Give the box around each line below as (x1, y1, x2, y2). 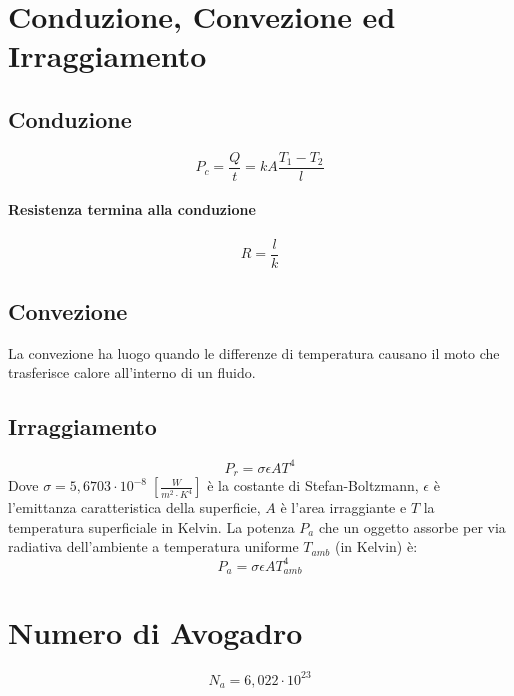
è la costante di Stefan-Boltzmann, (207, 475, 419, 496)
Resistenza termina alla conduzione (8, 199, 256, 220)
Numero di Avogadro (8, 612, 303, 653)
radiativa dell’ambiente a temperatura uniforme (8, 536, 299, 557)
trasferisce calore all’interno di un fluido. (8, 362, 256, 383)
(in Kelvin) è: (334, 536, 418, 557)
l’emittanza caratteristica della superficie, (8, 497, 261, 518)
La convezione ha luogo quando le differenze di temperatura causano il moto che (8, 342, 500, 363)
